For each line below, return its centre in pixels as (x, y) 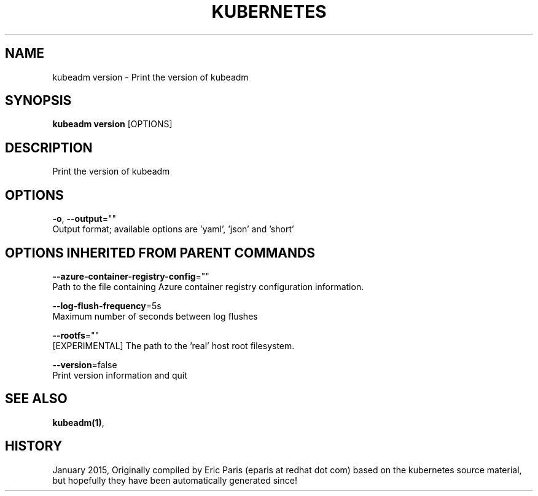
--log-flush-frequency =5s (107, 305)
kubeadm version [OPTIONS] (112, 124)
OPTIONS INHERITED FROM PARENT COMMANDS (160, 253)
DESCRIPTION (49, 148)
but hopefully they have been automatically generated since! (175, 480)
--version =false (85, 364)
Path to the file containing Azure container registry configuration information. (208, 286)
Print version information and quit (120, 375)
